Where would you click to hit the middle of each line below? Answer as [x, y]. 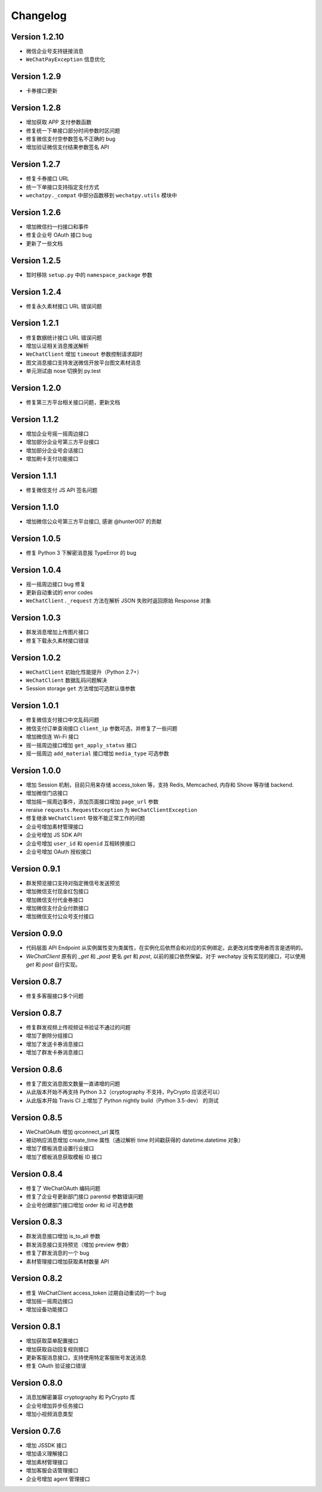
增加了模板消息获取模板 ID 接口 [64, 1157]
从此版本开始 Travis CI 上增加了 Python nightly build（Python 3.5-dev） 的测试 [122, 1100]
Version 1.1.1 [34, 476]
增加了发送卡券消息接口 [55, 1044]
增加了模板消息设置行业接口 [60, 1148]
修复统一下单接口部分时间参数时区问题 [73, 130]
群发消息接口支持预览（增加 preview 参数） [79, 1245]
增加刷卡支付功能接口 [52, 459]
